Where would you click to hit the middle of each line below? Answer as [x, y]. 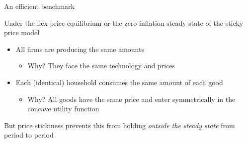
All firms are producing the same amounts [80, 49]
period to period [29, 135]
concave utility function [63, 109]
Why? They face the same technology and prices [101, 66]
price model [22, 32]
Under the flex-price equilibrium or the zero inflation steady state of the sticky [124, 23]
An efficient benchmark [39, 6]
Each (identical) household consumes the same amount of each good [119, 82]
